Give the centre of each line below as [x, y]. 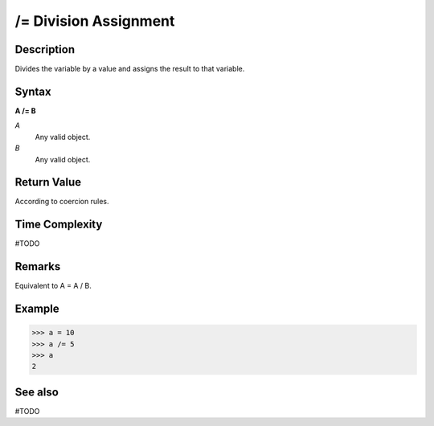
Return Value [48, 182]
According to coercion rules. [62, 202]
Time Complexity [59, 225]
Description [45, 49]
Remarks [38, 266]
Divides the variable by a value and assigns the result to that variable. [130, 69]
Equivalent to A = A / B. [53, 286]
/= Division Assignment [95, 21]
